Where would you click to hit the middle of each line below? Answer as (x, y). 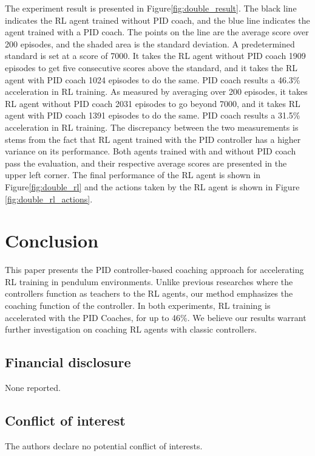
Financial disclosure (68, 362)
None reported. (33, 387)
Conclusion (52, 240)
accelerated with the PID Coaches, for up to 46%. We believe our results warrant (156, 317)
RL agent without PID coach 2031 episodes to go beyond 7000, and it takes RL (153, 103)
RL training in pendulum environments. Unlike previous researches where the (149, 281)
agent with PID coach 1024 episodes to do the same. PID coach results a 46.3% (153, 79)
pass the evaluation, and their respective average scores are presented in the (146, 163)
